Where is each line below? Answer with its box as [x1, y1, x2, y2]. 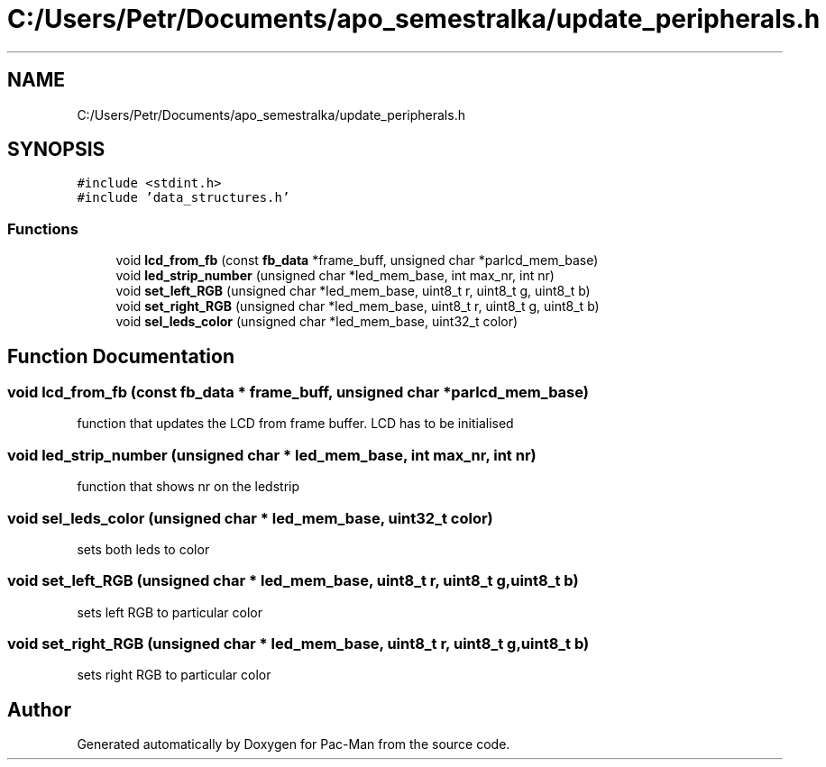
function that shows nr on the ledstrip [77, 479, 300, 495]
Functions [7, 219, 78, 238]
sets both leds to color [77, 541, 210, 557]
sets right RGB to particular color [77, 667, 271, 683]
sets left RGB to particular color [77, 604, 263, 620]
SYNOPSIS [7, 138, 106, 161]
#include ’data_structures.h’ [77, 190, 290, 205]
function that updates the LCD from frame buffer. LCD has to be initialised [77, 415, 514, 432]
